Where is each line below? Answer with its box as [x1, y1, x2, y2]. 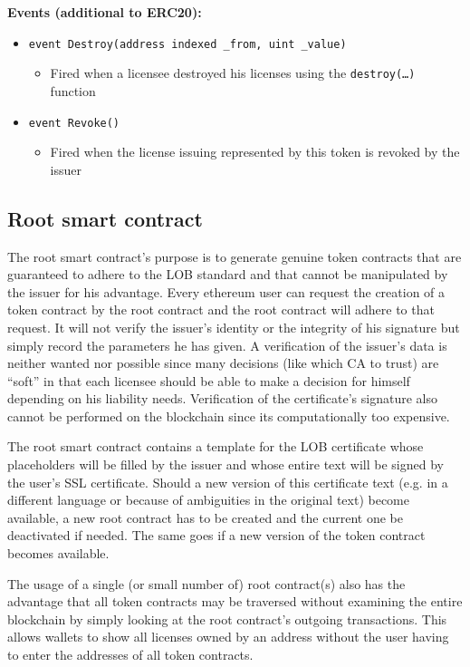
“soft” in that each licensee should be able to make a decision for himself [7, 371, 410, 390]
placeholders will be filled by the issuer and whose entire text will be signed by [7, 455, 444, 474]
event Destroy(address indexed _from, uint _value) [28, 37, 347, 51]
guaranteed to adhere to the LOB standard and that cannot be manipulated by [7, 265, 448, 284]
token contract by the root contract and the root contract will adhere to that [7, 300, 435, 319]
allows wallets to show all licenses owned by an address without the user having [7, 627, 449, 646]
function [50, 81, 96, 100]
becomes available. [7, 544, 110, 563]
